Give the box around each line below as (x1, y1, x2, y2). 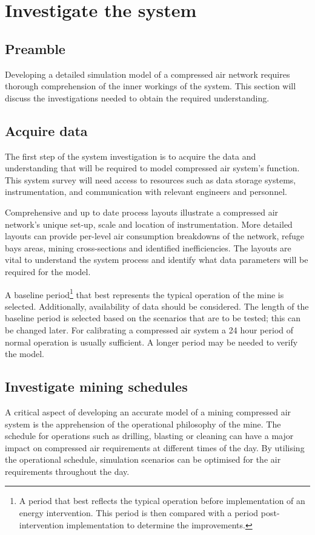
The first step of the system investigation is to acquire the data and (5, 149, 256, 162)
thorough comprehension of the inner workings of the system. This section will (5, 80, 296, 92)
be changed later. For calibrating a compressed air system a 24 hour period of (5, 323, 293, 336)
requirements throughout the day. (5, 465, 130, 477)
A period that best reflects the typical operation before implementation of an (19, 494, 305, 507)
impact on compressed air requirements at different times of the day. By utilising (5, 441, 305, 454)
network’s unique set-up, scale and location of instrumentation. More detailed (5, 217, 293, 230)
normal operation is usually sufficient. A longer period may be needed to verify (5, 335, 298, 348)
